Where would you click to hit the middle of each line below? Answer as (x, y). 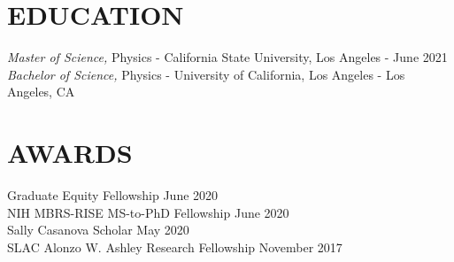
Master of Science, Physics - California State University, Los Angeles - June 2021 (227, 57)
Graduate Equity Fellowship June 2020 (113, 195)
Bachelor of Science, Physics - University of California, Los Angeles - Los (206, 74)
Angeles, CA (41, 92)
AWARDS (70, 153)
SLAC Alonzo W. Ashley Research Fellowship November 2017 (175, 247)
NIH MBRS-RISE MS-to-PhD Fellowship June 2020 (148, 212)
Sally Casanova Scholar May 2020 (98, 230)
